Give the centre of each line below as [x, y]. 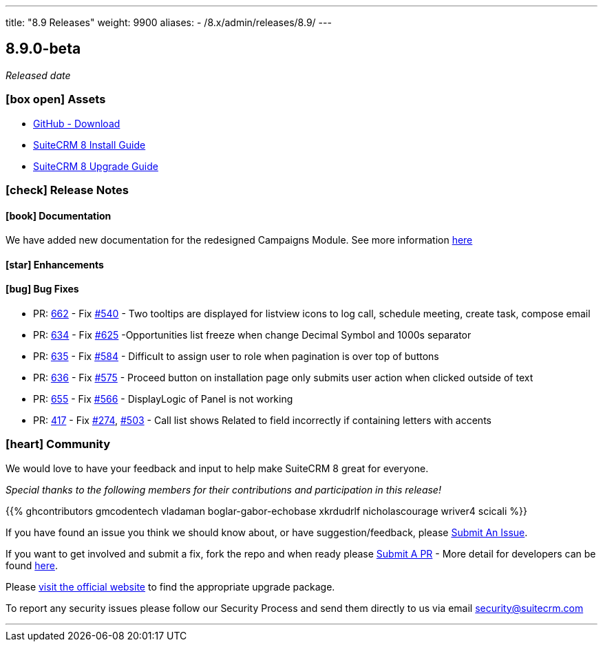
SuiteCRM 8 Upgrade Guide [96, 166]
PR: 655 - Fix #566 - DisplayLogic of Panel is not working [163, 399]
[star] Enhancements [55, 264]
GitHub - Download [77, 123]
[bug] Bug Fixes [42, 289]
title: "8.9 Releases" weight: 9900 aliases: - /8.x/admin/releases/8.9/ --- [169, 22]
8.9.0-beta [43, 49]
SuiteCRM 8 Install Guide [89, 145]
